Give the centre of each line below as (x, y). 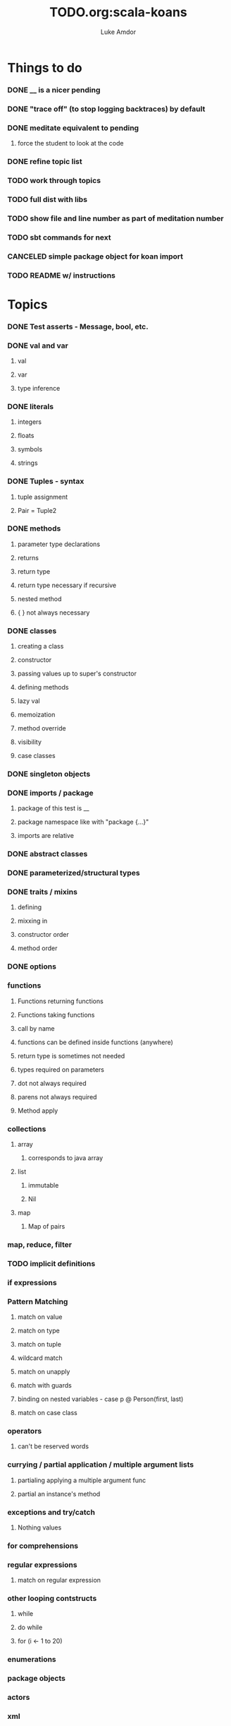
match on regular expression (59, 1580)
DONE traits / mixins (42, 892)
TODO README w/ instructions (62, 275)
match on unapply (44, 1372)
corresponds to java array (65, 1158)
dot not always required (52, 1083)
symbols (30, 449)
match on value (40, 1317)
